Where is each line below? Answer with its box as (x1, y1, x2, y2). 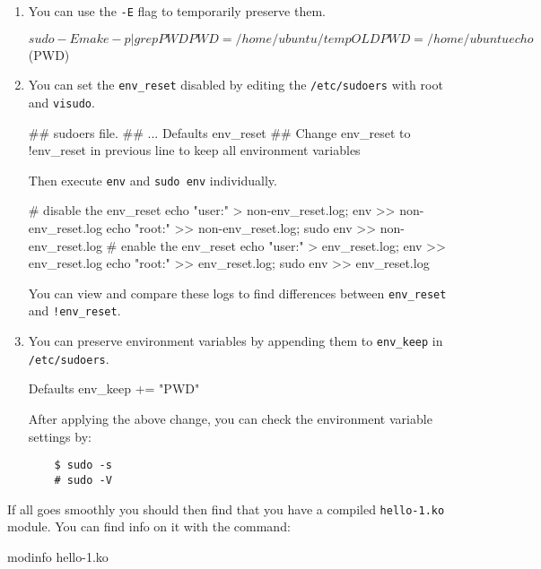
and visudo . (28, 92, 95, 111)
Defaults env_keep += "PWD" (28, 379, 200, 398)
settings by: (28, 427, 92, 445)
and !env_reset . (28, 301, 121, 320)
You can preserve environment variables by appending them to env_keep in (28, 332, 443, 350)
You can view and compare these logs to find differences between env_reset (28, 283, 447, 302)
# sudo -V (54, 473, 112, 487)
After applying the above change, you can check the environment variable (28, 410, 432, 427)
